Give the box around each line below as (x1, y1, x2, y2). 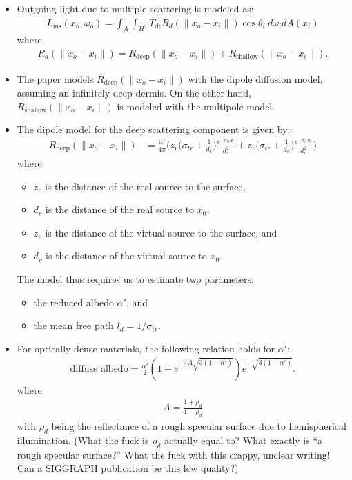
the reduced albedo (33, 294, 114, 309)
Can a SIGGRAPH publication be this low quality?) (17, 461, 239, 475)
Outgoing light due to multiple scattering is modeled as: (17, 1, 254, 15)
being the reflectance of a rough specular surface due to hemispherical (51, 419, 346, 433)
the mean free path (33, 318, 114, 332)
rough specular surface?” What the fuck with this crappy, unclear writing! (17, 447, 330, 461)
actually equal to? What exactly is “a (164, 432, 323, 447)
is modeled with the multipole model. (117, 99, 275, 113)
